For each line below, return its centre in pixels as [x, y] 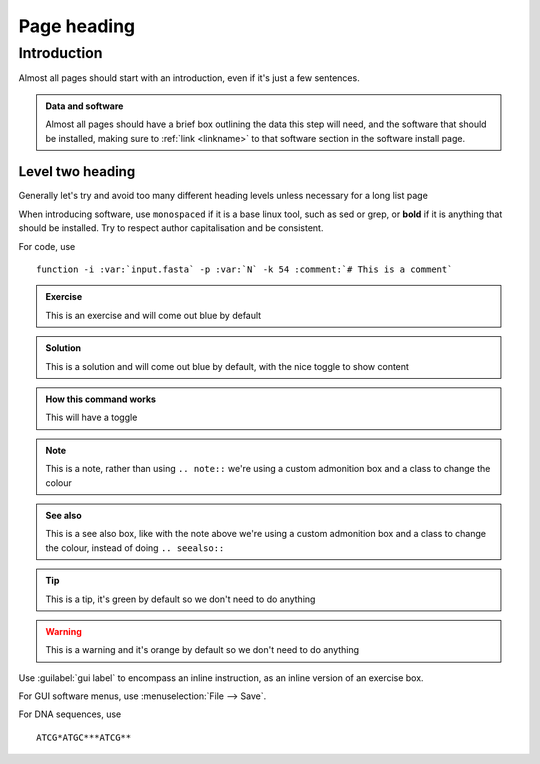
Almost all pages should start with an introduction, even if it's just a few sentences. [189, 78]
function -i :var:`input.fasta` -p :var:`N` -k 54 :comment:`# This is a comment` [244, 269]
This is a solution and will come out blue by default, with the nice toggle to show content [227, 366]
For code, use [47, 246]
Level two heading [77, 171]
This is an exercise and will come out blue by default [153, 315]
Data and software [84, 106]
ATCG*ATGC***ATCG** [84, 737]
